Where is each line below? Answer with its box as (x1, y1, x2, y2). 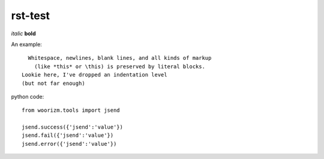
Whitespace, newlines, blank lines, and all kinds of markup (28, 54, 212, 62)
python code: (11, 93, 44, 100)
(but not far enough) (22, 79, 85, 87)
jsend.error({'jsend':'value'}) (22, 140, 117, 147)
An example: (11, 41, 42, 48)
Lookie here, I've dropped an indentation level (22, 72, 167, 78)
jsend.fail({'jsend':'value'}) (22, 132, 114, 139)
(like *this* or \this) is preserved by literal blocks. (34, 63, 205, 70)
